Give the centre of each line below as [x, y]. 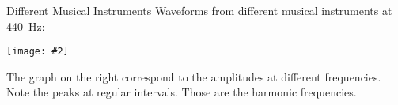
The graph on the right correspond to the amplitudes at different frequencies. [194, 76]
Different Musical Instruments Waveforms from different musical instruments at [199, 10]
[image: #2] [38, 52]
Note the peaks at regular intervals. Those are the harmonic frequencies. [182, 92]
